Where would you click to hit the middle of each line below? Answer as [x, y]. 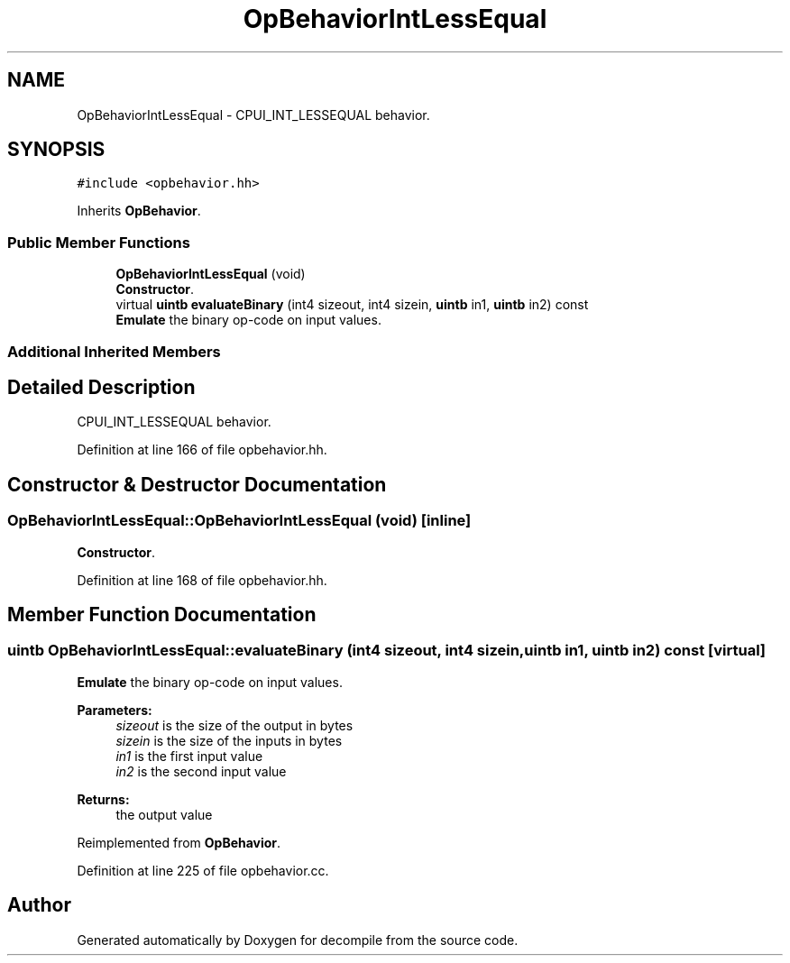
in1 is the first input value [189, 756]
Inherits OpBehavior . [139, 211]
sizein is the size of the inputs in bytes [229, 740]
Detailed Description [101, 387]
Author [39, 905]
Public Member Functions [99, 242]
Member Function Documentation [162, 615]
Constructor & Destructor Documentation [197, 484]
